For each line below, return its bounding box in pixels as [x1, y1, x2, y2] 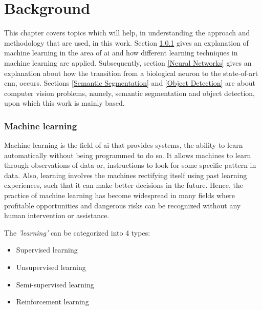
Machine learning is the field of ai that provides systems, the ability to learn [4, 140, 243, 150]
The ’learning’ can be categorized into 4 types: [4, 227, 150, 238]
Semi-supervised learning [16, 279, 94, 289]
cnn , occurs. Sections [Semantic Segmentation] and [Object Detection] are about [4, 77, 255, 88]
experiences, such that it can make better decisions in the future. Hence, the [4, 180, 244, 190]
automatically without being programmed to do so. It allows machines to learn [4, 149, 251, 160]
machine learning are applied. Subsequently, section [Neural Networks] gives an [4, 57, 252, 68]
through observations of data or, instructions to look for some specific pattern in [4, 160, 256, 170]
